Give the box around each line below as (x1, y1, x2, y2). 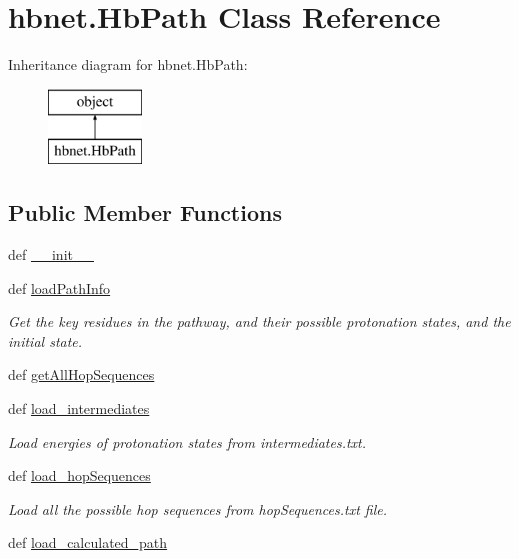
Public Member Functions (8, 197, 282, 228)
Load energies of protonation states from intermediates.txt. (8, 431, 367, 452)
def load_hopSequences (8, 465, 151, 486)
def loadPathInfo (8, 277, 111, 298)
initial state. (8, 330, 83, 351)
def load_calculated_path (8, 532, 168, 553)
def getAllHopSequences (8, 364, 155, 385)
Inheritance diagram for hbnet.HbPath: (8, 54, 248, 75)
